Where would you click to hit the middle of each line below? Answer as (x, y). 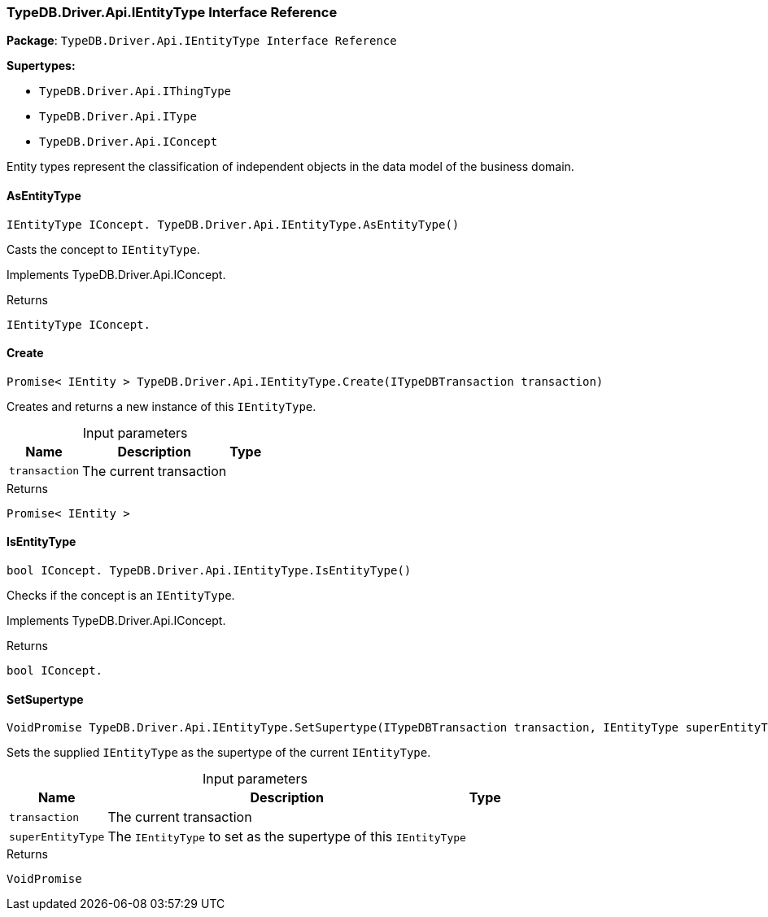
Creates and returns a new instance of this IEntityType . (161, 406)
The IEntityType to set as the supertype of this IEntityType (287, 837)
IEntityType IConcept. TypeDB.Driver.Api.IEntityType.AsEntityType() (233, 224)
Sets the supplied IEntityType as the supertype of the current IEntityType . (219, 753)
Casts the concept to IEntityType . (103, 249)
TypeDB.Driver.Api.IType (118, 117)
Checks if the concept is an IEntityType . (121, 596)
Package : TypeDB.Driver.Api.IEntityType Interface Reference (202, 41)
